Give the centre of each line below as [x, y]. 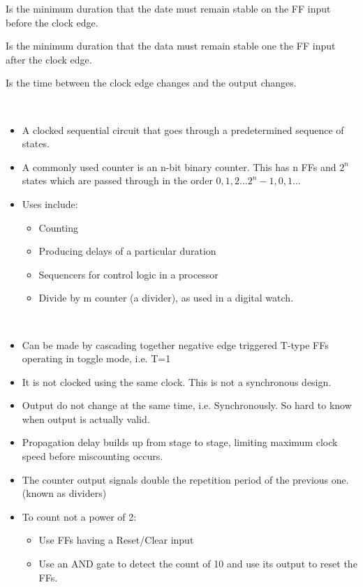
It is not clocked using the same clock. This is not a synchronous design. [177, 381]
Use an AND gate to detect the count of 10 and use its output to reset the [198, 564]
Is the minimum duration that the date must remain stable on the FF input [168, 8]
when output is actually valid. [86, 418]
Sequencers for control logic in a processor [128, 274]
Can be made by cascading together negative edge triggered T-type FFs [175, 344]
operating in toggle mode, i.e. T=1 [96, 358]
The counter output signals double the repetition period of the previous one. [185, 479]
